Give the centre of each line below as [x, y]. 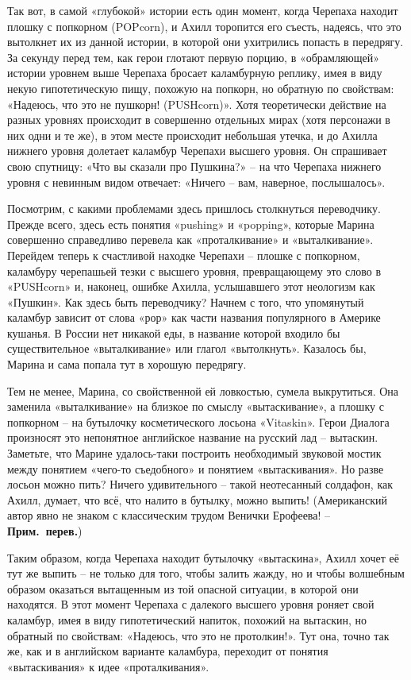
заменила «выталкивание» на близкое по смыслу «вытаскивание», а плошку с [196, 406]
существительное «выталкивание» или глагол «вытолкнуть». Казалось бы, [187, 348]
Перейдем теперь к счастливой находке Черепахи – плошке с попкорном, [184, 255]
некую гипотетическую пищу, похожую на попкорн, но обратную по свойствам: [201, 88]
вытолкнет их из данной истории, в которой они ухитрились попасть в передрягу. [205, 42]
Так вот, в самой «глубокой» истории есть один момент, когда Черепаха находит [203, 10]
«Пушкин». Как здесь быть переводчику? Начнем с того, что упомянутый [186, 301]
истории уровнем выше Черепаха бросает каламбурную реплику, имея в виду [195, 73]
